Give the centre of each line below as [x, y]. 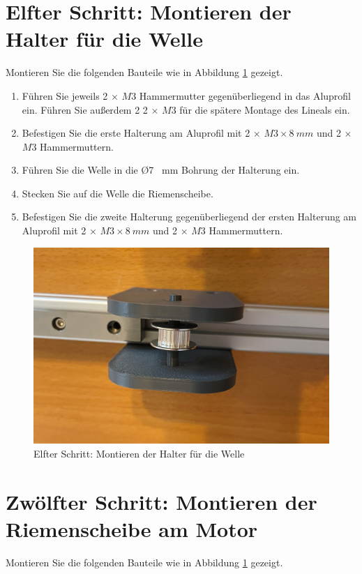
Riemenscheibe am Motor [132, 528]
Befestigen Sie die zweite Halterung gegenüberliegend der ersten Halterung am [189, 217]
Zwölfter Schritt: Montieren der [161, 501]
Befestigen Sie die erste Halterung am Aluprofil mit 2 [136, 133]
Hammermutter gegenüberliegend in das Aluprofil [245, 95]
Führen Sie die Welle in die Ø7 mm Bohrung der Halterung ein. [161, 170]
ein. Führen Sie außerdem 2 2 [85, 109]
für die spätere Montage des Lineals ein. [265, 109]
